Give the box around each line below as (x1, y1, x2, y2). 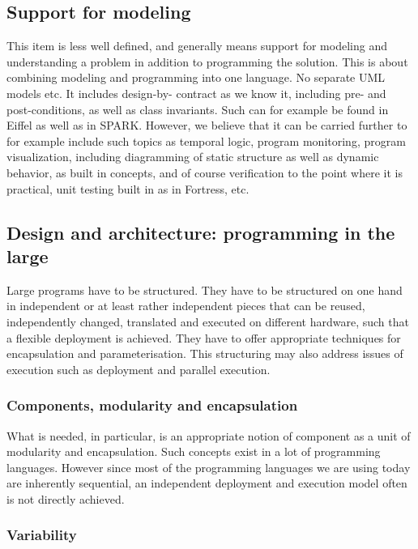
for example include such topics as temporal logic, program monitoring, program (6, 132, 406, 149)
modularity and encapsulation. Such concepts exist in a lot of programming (6, 443, 381, 460)
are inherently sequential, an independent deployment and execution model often (6, 475, 407, 492)
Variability (6, 525, 77, 545)
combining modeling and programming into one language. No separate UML (6, 69, 386, 86)
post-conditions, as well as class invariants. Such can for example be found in (6, 100, 389, 117)
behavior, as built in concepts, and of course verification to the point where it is (6, 164, 403, 181)
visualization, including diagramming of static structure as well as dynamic (6, 148, 379, 165)
